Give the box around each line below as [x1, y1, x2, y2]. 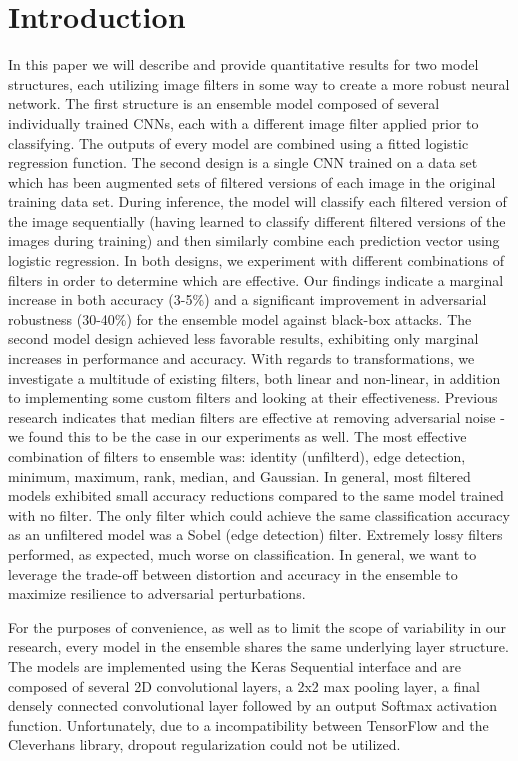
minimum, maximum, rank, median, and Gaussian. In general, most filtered [8, 465, 471, 486]
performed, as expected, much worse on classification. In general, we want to [8, 543, 477, 564]
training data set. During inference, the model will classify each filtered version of [8, 191, 507, 212]
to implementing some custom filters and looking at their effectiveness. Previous [8, 387, 498, 408]
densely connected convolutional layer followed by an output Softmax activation [8, 695, 497, 716]
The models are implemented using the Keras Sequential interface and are [8, 655, 462, 676]
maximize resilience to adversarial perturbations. [8, 583, 306, 604]
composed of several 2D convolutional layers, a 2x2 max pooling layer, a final [8, 675, 480, 696]
